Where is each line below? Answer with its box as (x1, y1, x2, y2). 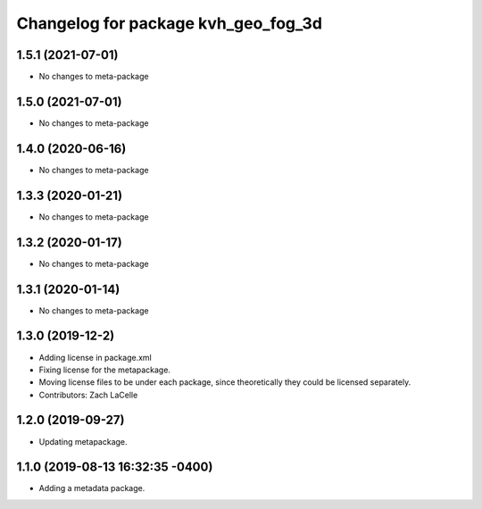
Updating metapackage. (38, 436, 129, 446)
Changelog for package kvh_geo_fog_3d (16, 13, 323, 33)
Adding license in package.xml (38, 352, 152, 363)
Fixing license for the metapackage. (38, 364, 171, 375)
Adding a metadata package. (38, 483, 145, 494)
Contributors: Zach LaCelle (38, 389, 138, 400)
